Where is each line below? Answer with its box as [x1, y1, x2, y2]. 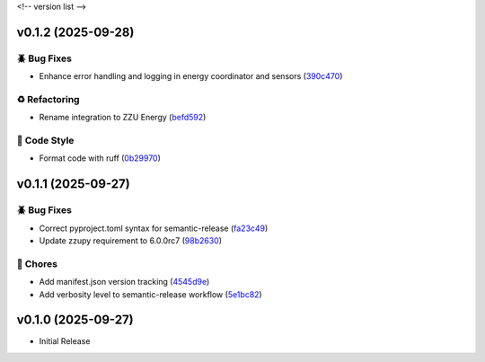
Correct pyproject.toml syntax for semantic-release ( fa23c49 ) [39, 223, 269, 234]
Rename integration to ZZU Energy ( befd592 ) [39, 112, 207, 123]
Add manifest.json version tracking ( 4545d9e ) [39, 277, 210, 287]
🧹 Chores [16, 257, 58, 269]
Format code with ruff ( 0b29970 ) [39, 153, 162, 163]
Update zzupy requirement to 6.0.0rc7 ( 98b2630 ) [39, 234, 223, 246]
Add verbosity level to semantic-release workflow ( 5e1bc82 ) [39, 288, 262, 300]
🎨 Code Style [16, 135, 75, 147]
